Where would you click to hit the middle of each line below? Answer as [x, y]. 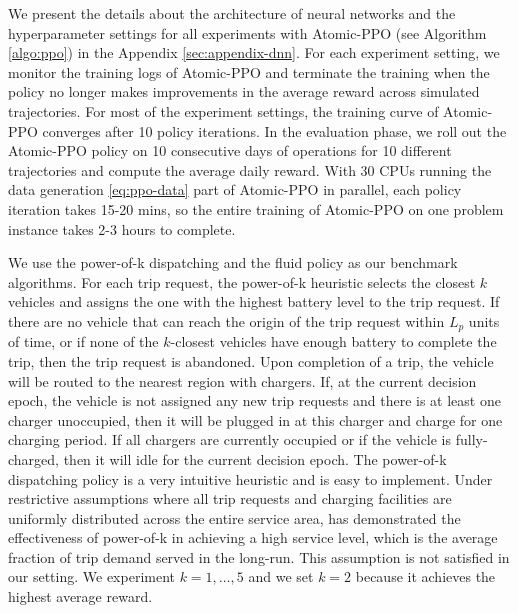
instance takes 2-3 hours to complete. [122, 228]
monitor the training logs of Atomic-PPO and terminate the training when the [249, 71]
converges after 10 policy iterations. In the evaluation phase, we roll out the [274, 130]
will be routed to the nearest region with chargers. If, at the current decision [242, 380]
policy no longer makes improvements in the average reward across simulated [244, 91]
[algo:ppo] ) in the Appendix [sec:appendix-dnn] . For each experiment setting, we [254, 52]
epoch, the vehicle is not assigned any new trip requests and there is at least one [254, 400]
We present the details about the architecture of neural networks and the [232, 13]
